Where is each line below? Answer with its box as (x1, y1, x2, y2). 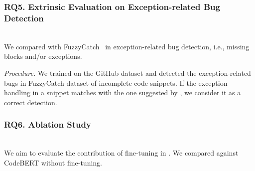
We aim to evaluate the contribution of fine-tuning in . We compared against (4, 148, 239, 158)
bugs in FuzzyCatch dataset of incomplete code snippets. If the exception (4, 77, 228, 88)
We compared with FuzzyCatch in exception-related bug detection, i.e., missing (4, 41, 250, 51)
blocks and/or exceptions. (4, 51, 82, 61)
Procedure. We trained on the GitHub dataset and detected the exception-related (4, 67, 251, 78)
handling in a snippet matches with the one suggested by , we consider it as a (4, 87, 241, 98)
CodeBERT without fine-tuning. (4, 157, 103, 168)
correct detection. (4, 97, 57, 107)
